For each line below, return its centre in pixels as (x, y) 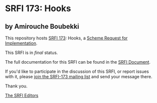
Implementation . (21, 43)
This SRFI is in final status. (32, 52)
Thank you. (16, 86)
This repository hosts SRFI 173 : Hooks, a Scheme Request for (66, 38)
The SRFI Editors (22, 95)
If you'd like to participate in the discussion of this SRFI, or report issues (77, 71)
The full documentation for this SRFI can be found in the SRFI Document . (78, 62)
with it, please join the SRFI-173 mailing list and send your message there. (79, 77)
